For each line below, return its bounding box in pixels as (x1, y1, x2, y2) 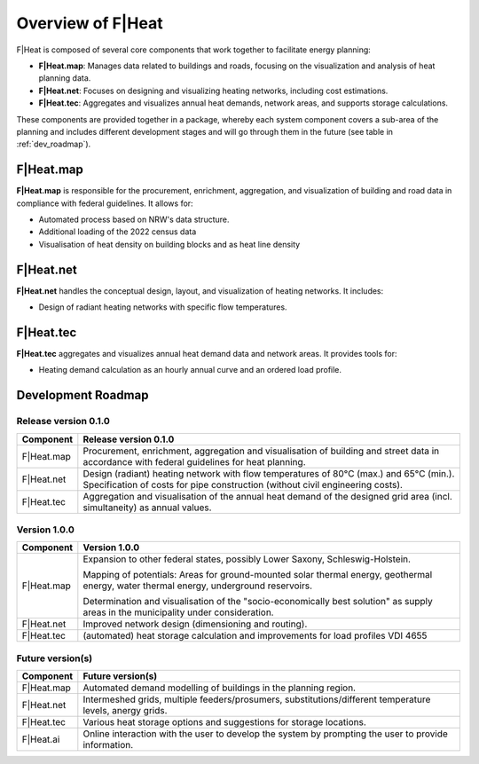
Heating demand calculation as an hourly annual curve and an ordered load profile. (38, 365, 342, 375)
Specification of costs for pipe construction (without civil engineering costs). (82, 478, 404, 491)
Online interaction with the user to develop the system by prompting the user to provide (82, 728, 448, 740)
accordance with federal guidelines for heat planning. (82, 455, 306, 468)
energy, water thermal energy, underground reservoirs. (82, 579, 313, 592)
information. (82, 739, 134, 751)
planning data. (38, 73, 91, 83)
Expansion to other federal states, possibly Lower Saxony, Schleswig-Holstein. (82, 553, 412, 565)
